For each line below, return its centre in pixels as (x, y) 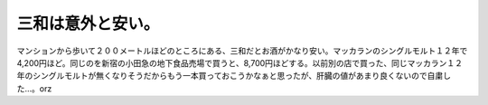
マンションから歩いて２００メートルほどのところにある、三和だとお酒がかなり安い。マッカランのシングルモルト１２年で (242, 51)
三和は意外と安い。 (88, 24)
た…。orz (34, 88)
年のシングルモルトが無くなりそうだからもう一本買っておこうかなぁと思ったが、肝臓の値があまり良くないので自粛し (234, 76)
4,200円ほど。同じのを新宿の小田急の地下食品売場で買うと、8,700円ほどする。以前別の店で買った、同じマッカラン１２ (240, 62)
